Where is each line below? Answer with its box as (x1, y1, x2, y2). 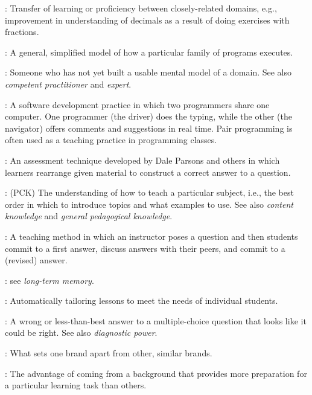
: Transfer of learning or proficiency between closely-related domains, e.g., (5, 2, 277, 14)
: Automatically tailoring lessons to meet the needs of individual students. (5, 294, 278, 307)
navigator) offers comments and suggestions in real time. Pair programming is (5, 121, 293, 134)
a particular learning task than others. (5, 379, 147, 391)
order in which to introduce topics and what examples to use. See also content (5, 197, 293, 210)
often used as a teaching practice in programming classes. (5, 133, 217, 146)
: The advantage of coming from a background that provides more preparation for (5, 367, 307, 379)
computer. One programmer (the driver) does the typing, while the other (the (5, 110, 292, 123)
